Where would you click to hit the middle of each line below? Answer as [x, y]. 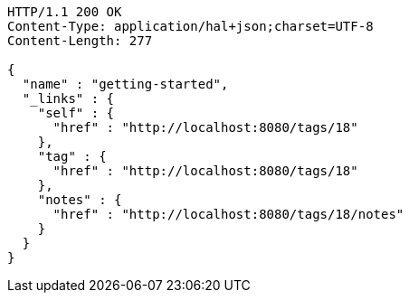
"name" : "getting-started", [125, 84]
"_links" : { [68, 98]
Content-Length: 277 [80, 41]
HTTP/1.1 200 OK [65, 12]
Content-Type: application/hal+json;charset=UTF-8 [190, 26]
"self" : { [76, 113]
